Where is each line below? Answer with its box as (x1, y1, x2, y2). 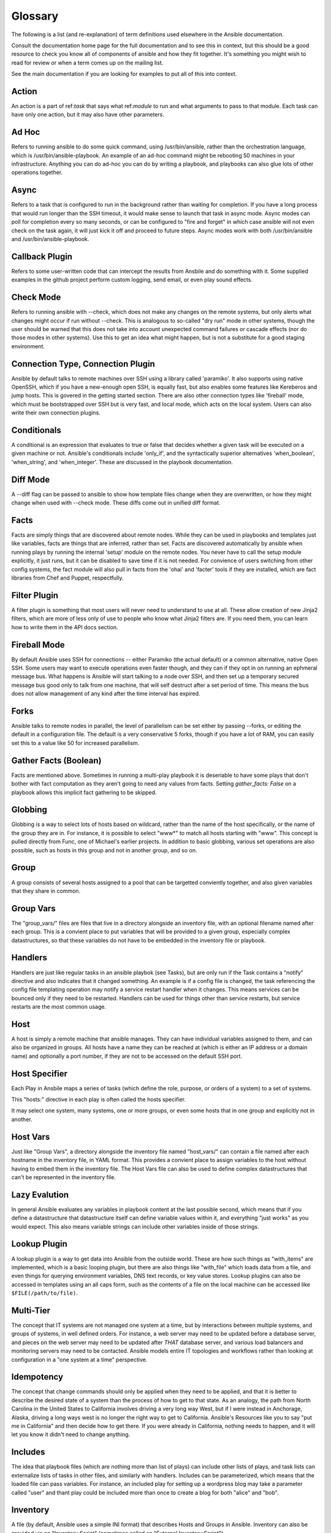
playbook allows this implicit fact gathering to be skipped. (11, 789, 157, 796)
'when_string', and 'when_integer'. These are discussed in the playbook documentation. (11, 458, 233, 465)
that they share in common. (11, 887, 81, 895)
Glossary (11, 9, 59, 23)
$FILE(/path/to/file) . (11, 1290, 78, 1297)
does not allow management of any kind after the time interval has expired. (11, 690, 200, 697)
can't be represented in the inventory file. (11, 1173, 116, 1180)
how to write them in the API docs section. (11, 623, 118, 631)
